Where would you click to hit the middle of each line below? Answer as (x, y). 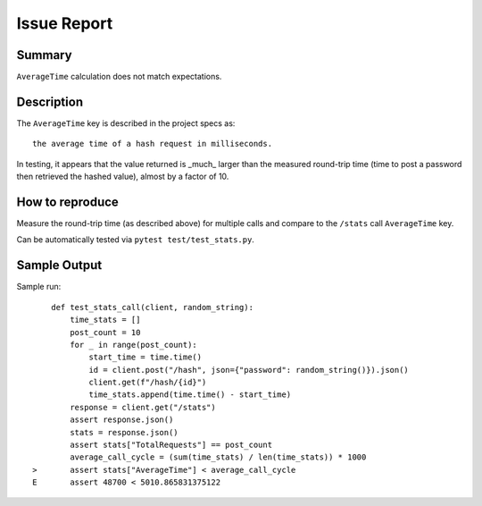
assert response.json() (122, 420)
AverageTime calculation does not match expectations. (119, 77)
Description (50, 101)
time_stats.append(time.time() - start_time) (190, 395)
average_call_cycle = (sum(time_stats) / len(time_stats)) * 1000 (218, 457)
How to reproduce (68, 202)
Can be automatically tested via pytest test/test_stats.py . (135, 240)
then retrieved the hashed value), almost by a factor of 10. (123, 177)
